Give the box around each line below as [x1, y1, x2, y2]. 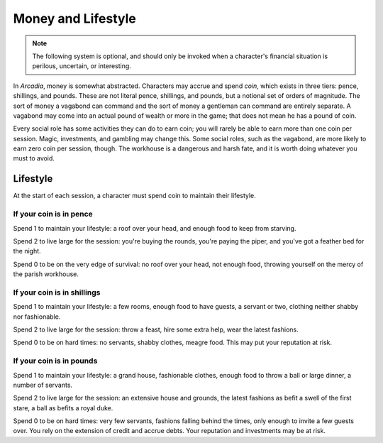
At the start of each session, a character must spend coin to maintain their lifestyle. [13, 192, 257, 200]
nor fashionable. [13, 312, 61, 321]
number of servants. [13, 381, 73, 389]
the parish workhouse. [13, 270, 79, 278]
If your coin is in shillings [13, 288, 101, 297]
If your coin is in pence [13, 209, 94, 219]
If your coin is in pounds [13, 356, 98, 366]
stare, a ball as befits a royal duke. [13, 403, 113, 412]
